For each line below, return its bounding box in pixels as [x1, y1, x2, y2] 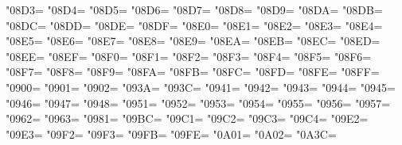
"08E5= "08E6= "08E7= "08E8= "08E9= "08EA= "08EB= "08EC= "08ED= [6, 32, 381, 49]
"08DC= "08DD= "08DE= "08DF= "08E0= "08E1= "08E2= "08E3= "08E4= [6, 17, 383, 33]
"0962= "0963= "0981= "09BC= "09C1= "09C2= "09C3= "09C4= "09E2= [6, 110, 369, 127]
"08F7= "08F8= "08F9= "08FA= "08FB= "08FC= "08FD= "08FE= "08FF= [6, 63, 380, 80]
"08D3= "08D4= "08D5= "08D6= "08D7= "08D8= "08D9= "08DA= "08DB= [6, 2, 383, 17]
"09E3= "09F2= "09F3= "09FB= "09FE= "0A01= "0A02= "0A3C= [6, 125, 337, 142]
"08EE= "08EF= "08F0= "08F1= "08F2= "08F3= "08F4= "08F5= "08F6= [6, 48, 372, 64]
